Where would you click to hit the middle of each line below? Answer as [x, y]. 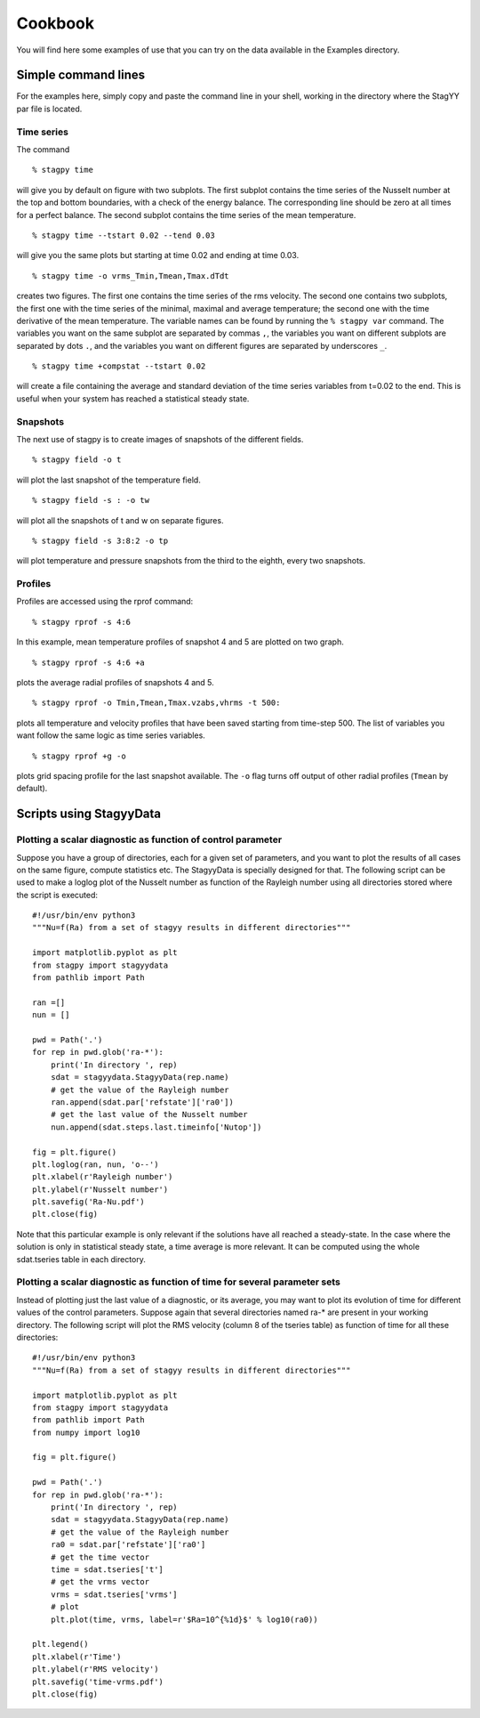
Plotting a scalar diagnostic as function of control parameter [149, 839]
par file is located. [49, 109]
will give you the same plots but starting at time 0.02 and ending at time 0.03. [158, 255]
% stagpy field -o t [77, 460]
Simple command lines [81, 75]
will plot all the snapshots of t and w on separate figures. [120, 520]
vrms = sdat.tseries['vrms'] [114, 1594]
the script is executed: [57, 895]
